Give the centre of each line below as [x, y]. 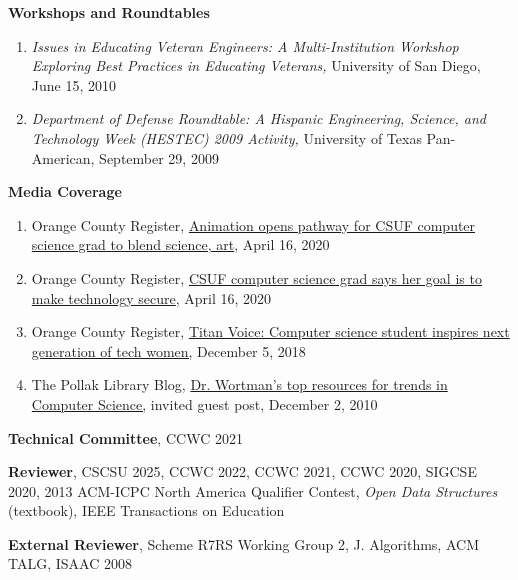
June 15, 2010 [73, 84]
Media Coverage [65, 191]
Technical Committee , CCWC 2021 [125, 437]
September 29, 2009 [159, 157]
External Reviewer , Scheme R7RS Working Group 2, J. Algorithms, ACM [243, 543]
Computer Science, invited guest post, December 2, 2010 [204, 403]
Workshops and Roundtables [109, 12]
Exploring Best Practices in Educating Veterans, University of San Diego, [256, 65]
